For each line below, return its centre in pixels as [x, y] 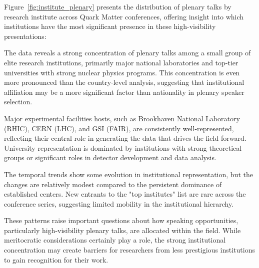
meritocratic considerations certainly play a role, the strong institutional [115, 240]
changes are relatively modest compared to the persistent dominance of [113, 184]
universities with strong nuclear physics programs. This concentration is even [122, 72]
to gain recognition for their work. [56, 259]
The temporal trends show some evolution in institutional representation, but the [128, 174]
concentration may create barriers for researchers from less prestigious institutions [129, 250]
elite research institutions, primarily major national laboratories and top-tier [121, 62]
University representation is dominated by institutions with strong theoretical [123, 147]
